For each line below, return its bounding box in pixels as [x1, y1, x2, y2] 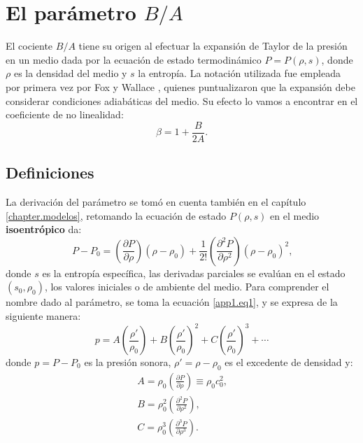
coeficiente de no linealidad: [6, 107, 124, 122]
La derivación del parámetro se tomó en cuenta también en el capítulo [6, 194, 306, 209]
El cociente [6, 38, 53, 53]
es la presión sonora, [84, 355, 171, 370]
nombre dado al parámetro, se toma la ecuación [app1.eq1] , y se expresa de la [6, 295, 338, 309]
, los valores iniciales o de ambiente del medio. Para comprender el [44, 279, 329, 294]
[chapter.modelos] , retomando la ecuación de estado [6, 208, 227, 223]
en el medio [270, 208, 320, 223]
